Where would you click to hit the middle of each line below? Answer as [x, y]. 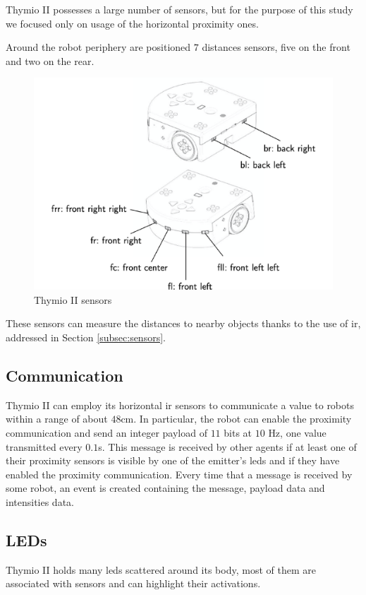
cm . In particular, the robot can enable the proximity [236, 419]
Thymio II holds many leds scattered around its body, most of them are [161, 569]
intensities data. [40, 501]
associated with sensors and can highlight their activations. [133, 583]
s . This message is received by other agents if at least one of [227, 446]
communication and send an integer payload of [106, 432]
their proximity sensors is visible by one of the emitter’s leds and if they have [173, 460]
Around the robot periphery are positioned [98, 47]
